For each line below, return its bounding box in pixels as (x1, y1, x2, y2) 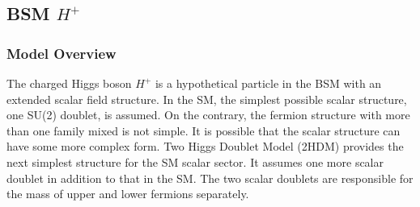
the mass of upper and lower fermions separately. (6, 185, 249, 202)
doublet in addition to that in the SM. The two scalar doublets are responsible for (6, 169, 414, 186)
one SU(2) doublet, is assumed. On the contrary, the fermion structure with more (6, 106, 410, 123)
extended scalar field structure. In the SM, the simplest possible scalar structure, (6, 90, 407, 107)
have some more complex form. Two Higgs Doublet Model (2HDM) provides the (6, 138, 404, 155)
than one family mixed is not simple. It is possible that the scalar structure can (6, 122, 401, 139)
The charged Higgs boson (6, 75, 132, 91)
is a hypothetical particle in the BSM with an (155, 75, 382, 91)
